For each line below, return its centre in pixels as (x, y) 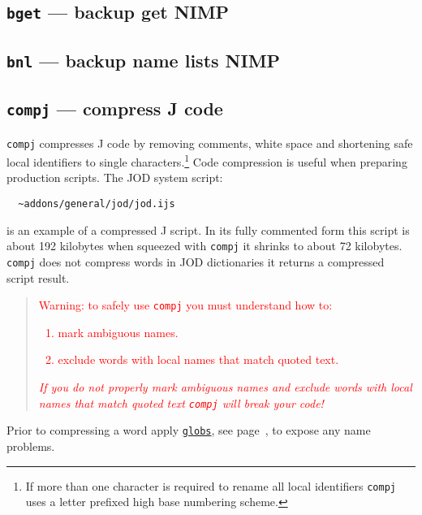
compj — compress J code (115, 108)
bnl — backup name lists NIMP (144, 60)
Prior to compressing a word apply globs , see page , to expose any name (189, 430)
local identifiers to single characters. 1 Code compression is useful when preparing (207, 160)
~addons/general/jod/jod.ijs (97, 204)
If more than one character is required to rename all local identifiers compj (211, 485)
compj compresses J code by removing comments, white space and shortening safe (210, 143)
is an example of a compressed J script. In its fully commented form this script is (208, 229)
